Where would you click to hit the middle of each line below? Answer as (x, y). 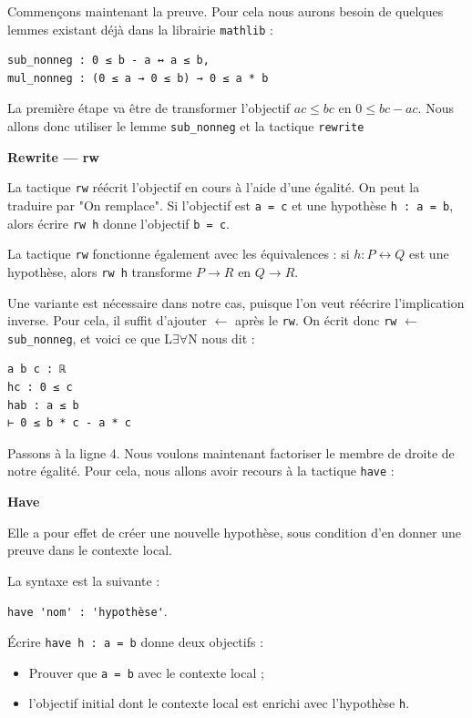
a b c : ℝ (37, 369)
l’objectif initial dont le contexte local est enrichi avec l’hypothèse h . (219, 703)
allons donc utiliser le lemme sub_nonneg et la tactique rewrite (186, 126)
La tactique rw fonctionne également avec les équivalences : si (179, 254)
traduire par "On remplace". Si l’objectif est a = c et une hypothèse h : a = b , (231, 205)
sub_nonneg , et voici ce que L (90, 338)
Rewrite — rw (53, 156)
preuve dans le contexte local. (90, 550)
